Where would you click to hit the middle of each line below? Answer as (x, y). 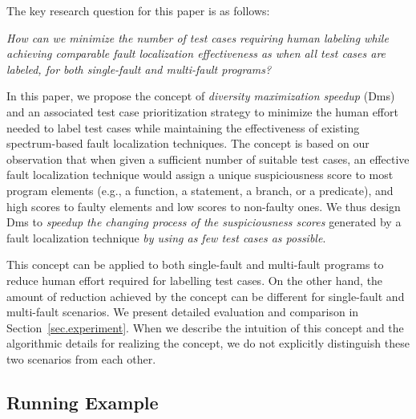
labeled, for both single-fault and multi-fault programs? (139, 69)
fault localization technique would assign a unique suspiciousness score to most (200, 175)
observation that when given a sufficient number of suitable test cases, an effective (208, 159)
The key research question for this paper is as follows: (138, 10)
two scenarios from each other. (81, 358)
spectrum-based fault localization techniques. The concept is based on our (188, 143)
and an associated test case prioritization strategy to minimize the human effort (202, 111)
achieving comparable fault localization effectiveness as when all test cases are (196, 53)
